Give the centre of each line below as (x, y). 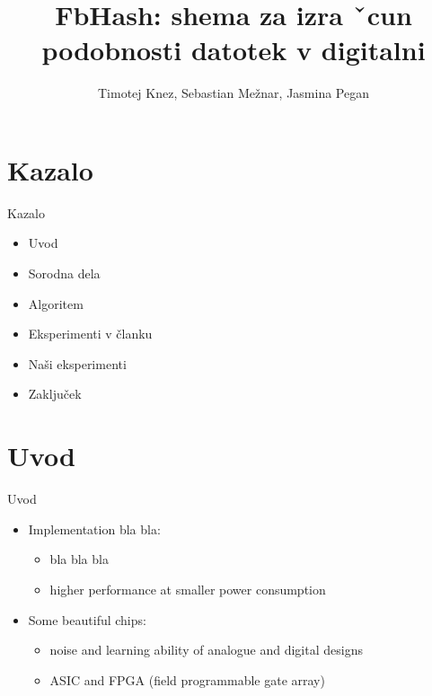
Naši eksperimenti (77, 363)
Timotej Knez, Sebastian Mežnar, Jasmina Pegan (234, 93)
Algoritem (56, 303)
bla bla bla (79, 559)
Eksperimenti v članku (90, 334)
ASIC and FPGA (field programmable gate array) (187, 679)
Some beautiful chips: (87, 619)
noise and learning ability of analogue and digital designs (206, 650)
